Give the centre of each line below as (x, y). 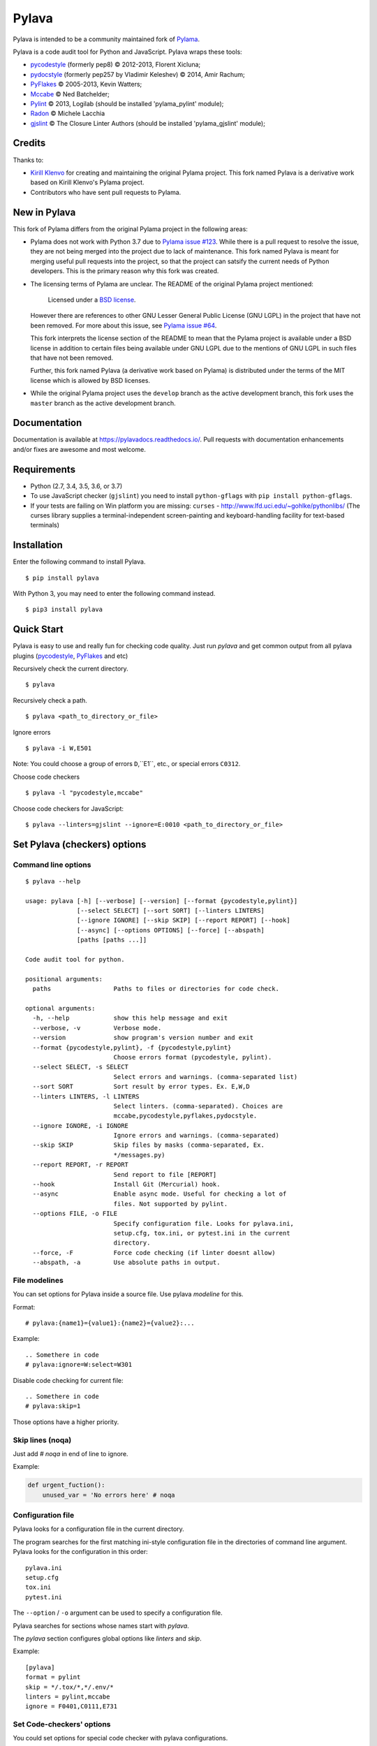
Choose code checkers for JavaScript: (68, 808)
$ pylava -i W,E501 (59, 748)
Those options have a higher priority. (66, 1422)
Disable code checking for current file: (68, 1380)
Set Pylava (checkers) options (80, 844)
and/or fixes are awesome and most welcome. (79, 449)
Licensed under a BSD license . (92, 300)
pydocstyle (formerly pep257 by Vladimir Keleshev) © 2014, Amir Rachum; (138, 74)
